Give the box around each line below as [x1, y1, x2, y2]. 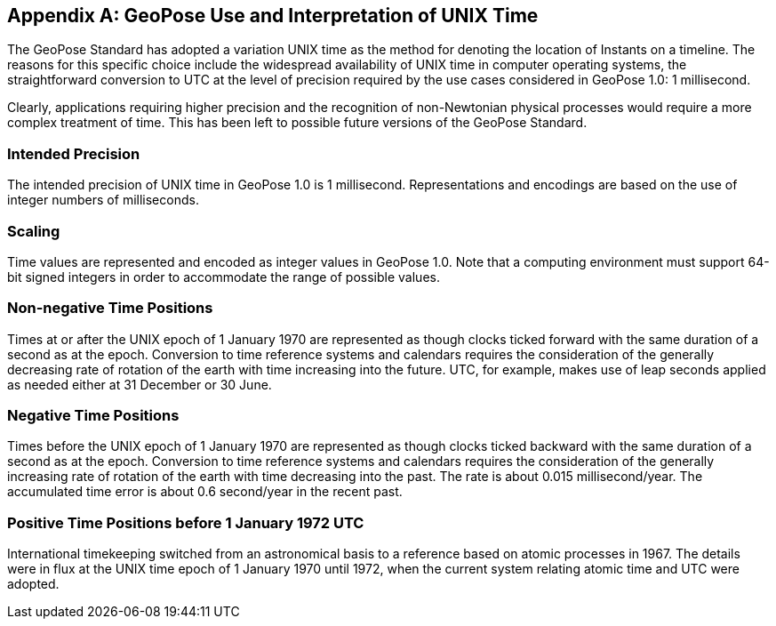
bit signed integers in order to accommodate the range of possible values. [7, 269, 440, 285]
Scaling [7, 221, 60, 240]
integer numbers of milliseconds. [7, 192, 199, 208]
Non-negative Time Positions [7, 299, 213, 317]
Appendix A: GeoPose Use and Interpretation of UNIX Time [7, 4, 539, 27]
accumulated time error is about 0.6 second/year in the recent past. [7, 484, 403, 500]
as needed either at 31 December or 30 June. [7, 376, 272, 392]
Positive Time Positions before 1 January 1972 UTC [7, 513, 364, 532]
